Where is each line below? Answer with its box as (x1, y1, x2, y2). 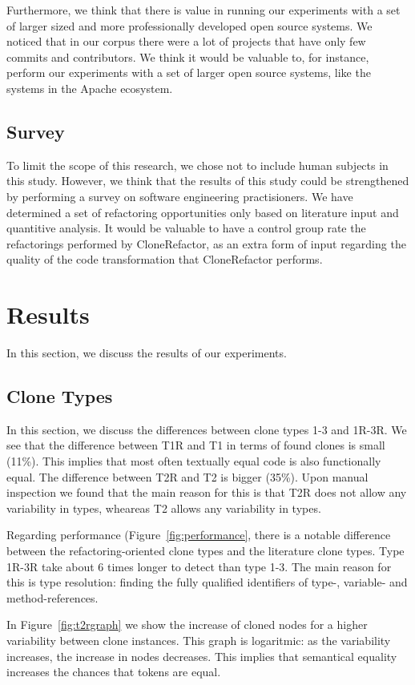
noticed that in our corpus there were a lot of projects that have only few (6, 33, 366, 50)
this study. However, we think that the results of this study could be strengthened (6, 172, 409, 189)
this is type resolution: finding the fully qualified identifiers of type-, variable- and (6, 574, 408, 590)
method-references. (6, 589, 99, 606)
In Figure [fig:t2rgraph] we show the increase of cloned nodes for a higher (6, 616, 368, 633)
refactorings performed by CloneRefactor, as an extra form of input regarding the (6, 235, 406, 252)
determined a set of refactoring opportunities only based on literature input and (6, 203, 399, 220)
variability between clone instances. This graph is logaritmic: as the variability (6, 631, 391, 648)
